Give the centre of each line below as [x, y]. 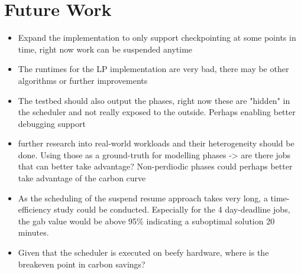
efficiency [35, 209]
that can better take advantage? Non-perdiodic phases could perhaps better [155, 166]
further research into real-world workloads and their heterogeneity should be [156, 143]
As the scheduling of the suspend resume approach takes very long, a [143, 198]
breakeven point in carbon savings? [82, 264]
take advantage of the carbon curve [82, 178]
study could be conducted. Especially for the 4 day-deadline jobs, [172, 209]
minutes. [33, 232]
